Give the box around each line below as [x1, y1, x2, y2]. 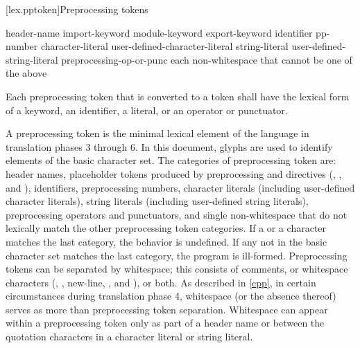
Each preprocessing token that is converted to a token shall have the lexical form [6, 89, 350, 103]
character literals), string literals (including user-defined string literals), [6, 194, 309, 208]
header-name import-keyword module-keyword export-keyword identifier [6, 25, 313, 39]
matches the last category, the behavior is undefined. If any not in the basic [6, 234, 327, 248]
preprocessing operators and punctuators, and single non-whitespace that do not [6, 207, 348, 221]
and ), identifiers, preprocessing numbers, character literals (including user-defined [6, 180, 355, 194]
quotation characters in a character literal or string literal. [6, 329, 253, 344]
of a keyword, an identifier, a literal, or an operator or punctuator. [6, 102, 288, 117]
